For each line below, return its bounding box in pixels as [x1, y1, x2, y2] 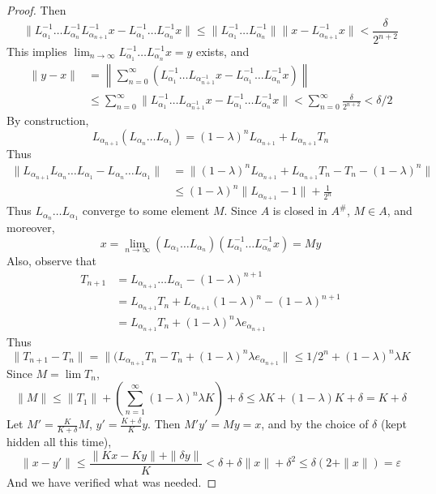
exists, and [196, 43, 250, 59]
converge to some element [82, 202, 210, 219]
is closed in [272, 202, 327, 219]
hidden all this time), [6, 432, 112, 449]
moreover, [6, 219, 55, 236]
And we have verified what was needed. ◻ [6, 473, 217, 490]
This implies [6, 43, 67, 59]
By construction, [6, 112, 89, 129]
